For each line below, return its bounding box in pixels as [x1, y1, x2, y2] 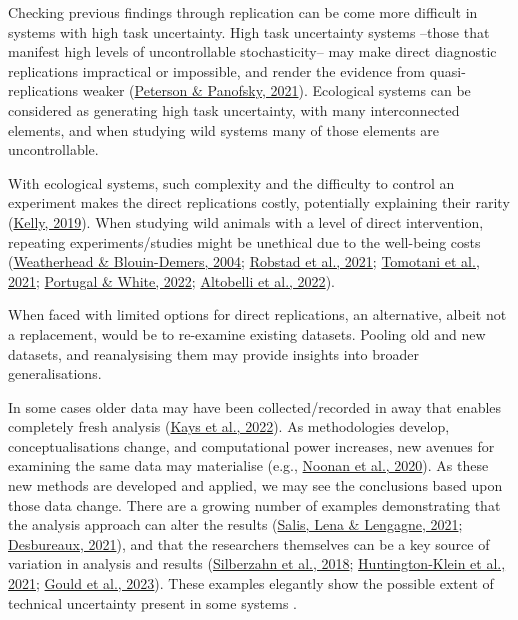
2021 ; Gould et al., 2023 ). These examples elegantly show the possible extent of [8, 573, 494, 594]
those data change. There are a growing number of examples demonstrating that [8, 494, 501, 515]
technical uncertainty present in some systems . [8, 592, 297, 613]
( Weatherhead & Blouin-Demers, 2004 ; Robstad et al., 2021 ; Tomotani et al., [8, 251, 480, 272]
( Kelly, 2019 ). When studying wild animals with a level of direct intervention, [8, 211, 484, 232]
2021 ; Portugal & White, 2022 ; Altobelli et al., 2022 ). [8, 270, 335, 291]
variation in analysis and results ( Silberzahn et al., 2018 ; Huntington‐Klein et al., [8, 553, 506, 574]
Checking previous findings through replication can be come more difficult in [8, 2, 478, 22]
